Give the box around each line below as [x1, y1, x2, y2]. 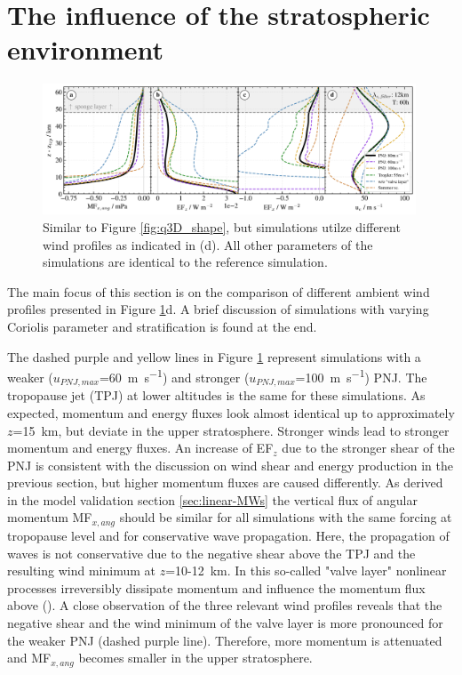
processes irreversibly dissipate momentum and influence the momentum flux [7, 578, 426, 597]
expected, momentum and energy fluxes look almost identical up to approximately [7, 403, 455, 422]
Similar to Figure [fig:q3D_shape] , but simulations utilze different [43, 218, 401, 237]
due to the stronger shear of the [282, 438, 455, 457]
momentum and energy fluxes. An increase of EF [7, 438, 274, 457]
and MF [7, 648, 52, 667]
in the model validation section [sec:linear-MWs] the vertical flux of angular [7, 490, 418, 509]
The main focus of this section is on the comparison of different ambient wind [7, 282, 430, 301]
